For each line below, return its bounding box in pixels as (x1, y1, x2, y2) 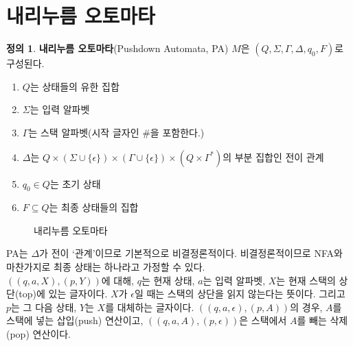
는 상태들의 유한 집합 (30, 79, 119, 93)
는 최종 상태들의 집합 (49, 200, 139, 214)
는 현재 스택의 (276, 273, 336, 287)
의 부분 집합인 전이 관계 (223, 149, 324, 164)
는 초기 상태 (49, 176, 101, 190)
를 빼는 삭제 (297, 313, 348, 328)
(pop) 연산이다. (6, 327, 71, 341)
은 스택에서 (239, 313, 287, 328)
